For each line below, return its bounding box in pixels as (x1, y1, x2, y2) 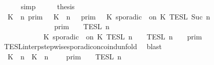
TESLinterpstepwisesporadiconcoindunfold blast (4, 41, 162, 52)
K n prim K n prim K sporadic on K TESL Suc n (7, 11, 210, 21)
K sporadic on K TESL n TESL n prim (43, 31, 202, 41)
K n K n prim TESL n (7, 51, 122, 61)
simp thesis (20, 1, 75, 11)
